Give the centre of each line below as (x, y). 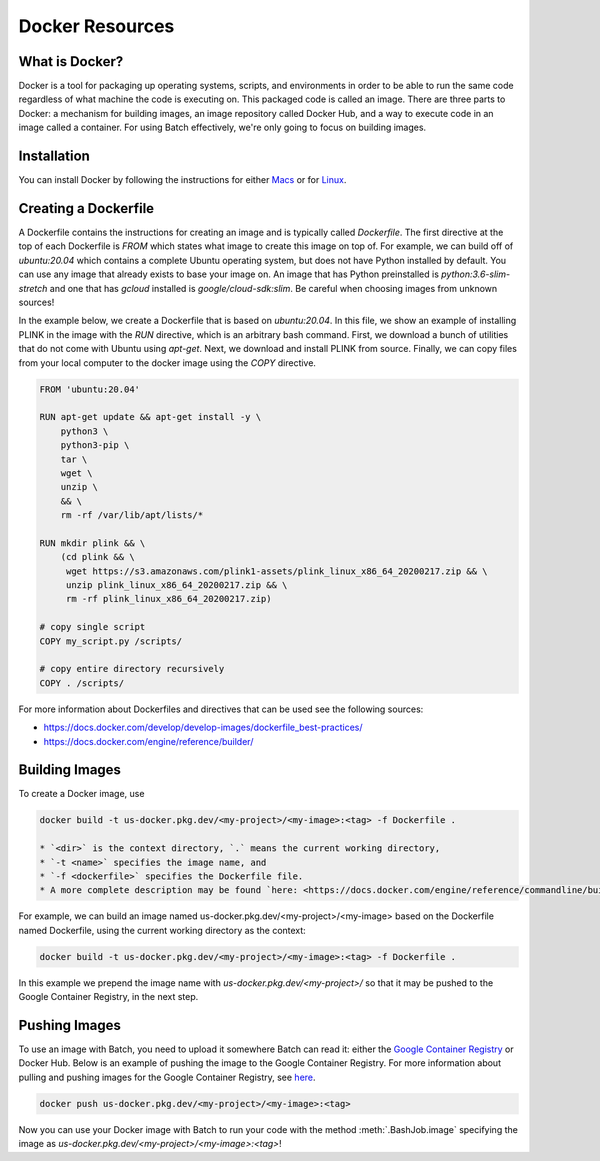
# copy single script (92, 627)
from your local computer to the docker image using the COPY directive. (167, 362)
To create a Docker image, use (81, 794)
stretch (33, 288)
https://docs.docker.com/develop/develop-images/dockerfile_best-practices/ (203, 727)
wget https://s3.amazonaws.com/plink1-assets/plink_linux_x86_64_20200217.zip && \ (277, 571)
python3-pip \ (95, 445)
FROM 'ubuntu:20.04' (89, 389)
